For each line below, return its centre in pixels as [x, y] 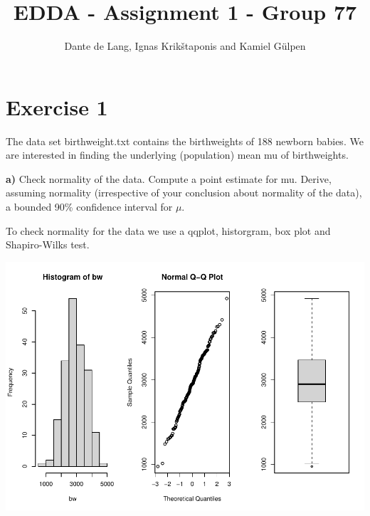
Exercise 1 [57, 106]
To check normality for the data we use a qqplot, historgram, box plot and [168, 230]
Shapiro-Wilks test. [48, 244]
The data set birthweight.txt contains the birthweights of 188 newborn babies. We [185, 141]
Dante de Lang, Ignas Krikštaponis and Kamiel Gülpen [185, 46]
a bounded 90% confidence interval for [89, 207]
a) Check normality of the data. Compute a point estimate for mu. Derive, [169, 178]
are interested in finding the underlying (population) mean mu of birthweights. [177, 155]
